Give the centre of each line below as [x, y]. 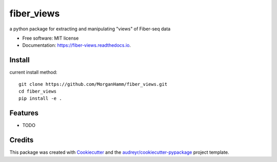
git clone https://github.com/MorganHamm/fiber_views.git [93, 84]
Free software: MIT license [51, 38]
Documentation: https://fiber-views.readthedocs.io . [76, 45]
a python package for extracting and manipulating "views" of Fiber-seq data [90, 29]
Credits [22, 140]
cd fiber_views [38, 92]
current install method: [33, 73]
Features [24, 113]
